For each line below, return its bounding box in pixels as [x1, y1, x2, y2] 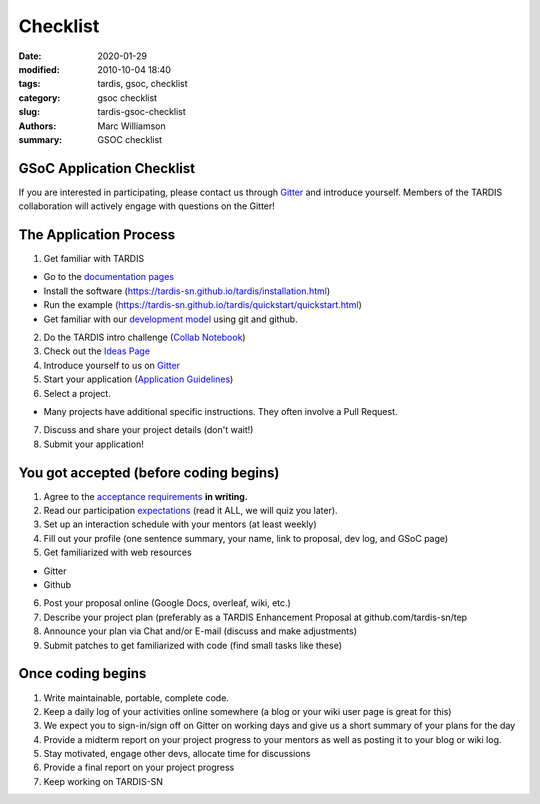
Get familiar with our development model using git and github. [43, 313, 299, 325]
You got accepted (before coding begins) [18, 464, 280, 481]
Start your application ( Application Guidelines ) [43, 373, 234, 385]
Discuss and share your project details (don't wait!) [43, 424, 254, 436]
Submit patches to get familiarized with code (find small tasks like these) [43, 639, 343, 651]
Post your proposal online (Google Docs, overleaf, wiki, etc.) [43, 597, 292, 609]
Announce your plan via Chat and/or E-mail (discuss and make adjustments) [43, 625, 357, 637]
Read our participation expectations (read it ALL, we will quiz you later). [43, 505, 339, 517]
